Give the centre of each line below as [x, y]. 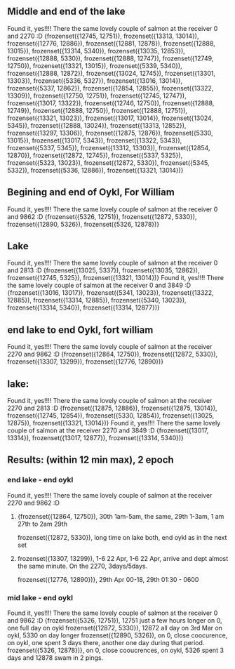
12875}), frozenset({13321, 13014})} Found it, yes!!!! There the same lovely [114, 423]
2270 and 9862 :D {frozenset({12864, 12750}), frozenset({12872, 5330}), [113, 355]
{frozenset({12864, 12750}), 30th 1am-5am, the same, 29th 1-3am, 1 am [121, 516]
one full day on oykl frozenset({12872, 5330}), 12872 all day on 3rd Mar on [115, 628]
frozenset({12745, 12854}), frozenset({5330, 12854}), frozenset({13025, [111, 416]
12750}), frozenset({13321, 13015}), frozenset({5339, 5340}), [95, 65]
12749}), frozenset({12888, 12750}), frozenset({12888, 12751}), [98, 110]
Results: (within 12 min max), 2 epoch [90, 460]
